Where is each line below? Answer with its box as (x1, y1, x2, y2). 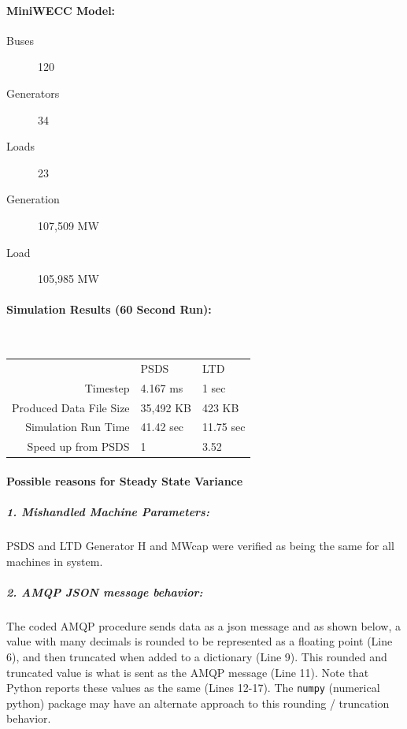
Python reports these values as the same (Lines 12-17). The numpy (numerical (6, 679, 380, 696)
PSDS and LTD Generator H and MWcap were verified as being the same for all (6, 537, 394, 554)
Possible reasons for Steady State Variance (6, 472, 243, 489)
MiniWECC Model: (6, 2, 116, 18)
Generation (6, 191, 60, 207)
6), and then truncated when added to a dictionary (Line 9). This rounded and (6, 649, 387, 665)
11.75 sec (202, 418, 246, 435)
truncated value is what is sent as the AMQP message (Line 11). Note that (6, 664, 369, 680)
